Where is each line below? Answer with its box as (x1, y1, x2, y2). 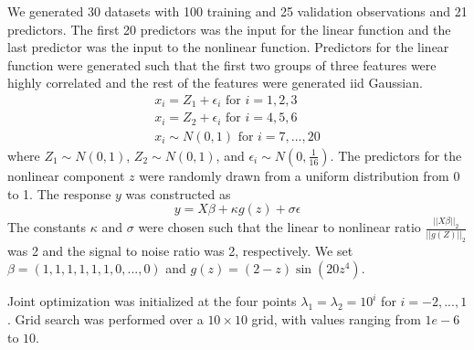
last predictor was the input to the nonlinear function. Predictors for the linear (7, 37, 449, 57)
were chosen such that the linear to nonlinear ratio (138, 217, 421, 237)
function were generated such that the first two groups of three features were (7, 55, 437, 74)
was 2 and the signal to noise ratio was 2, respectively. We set (7, 240, 353, 260)
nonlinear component (7, 165, 125, 185)
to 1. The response (7, 184, 111, 203)
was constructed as (125, 184, 231, 203)
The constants (7, 217, 87, 237)
